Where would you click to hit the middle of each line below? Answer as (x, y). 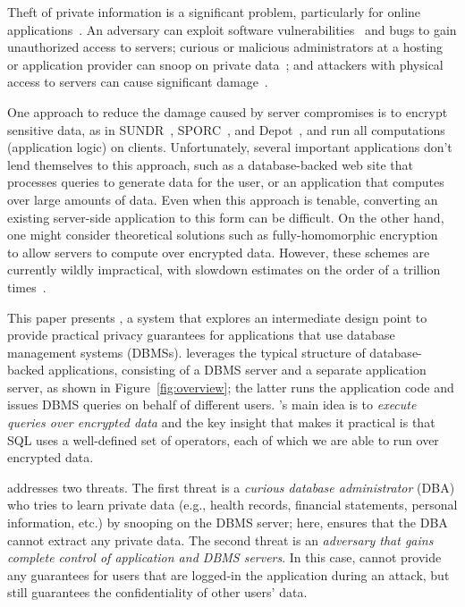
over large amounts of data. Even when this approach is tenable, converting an (223, 199)
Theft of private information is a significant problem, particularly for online (214, 12)
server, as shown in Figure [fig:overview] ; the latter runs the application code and (231, 387)
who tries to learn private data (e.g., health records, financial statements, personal (232, 505)
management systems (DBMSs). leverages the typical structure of (186, 352)
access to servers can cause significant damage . (138, 82)
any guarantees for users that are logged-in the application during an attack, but (228, 574)
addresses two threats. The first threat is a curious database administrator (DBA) (231, 487)
